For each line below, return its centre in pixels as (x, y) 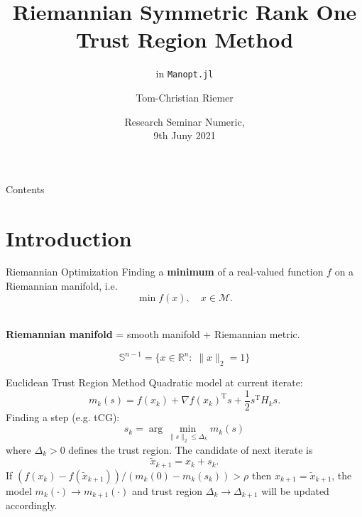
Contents (25, 189)
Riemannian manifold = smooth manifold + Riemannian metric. (153, 334)
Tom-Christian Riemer (185, 97)
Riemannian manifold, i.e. (62, 286)
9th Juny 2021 (185, 135)
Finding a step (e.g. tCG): (63, 417)
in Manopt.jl (185, 74)
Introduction (69, 238)
